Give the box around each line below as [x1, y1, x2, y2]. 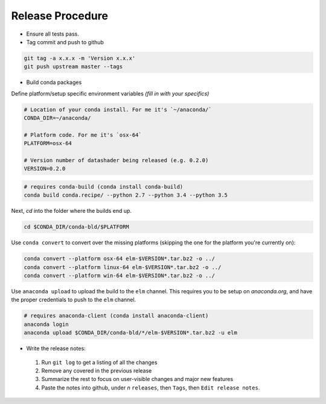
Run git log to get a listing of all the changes [41, 359, 158, 366]
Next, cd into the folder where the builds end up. [11, 207, 132, 215]
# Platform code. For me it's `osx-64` [24, 131, 142, 138]
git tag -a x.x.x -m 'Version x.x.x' [24, 54, 136, 62]
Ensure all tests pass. [26, 30, 80, 37]
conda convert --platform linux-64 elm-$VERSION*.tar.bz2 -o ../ [24, 264, 222, 270]
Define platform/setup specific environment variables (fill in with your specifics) [11, 90, 209, 97]
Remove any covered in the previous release [41, 367, 152, 374]
